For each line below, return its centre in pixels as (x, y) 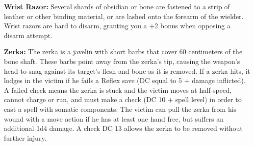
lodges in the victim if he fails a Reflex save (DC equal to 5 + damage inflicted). (125, 80)
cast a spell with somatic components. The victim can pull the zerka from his (120, 109)
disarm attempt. (28, 35)
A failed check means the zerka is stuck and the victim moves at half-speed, (118, 90)
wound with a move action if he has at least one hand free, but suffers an (114, 118)
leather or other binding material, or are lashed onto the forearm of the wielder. (124, 16)
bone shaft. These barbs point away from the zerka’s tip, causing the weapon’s (122, 61)
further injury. (25, 137)
